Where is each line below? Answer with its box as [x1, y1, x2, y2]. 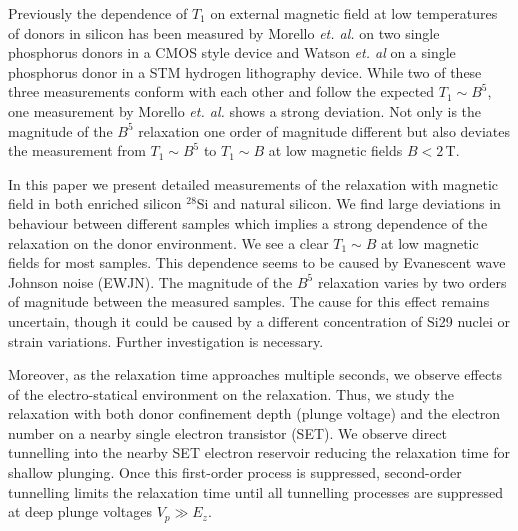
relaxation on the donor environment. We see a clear [8, 232, 329, 253]
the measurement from [8, 140, 146, 161]
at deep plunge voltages [8, 501, 152, 522]
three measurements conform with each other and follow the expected [8, 81, 435, 102]
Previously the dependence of [8, 3, 188, 23]
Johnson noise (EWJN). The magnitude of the [8, 271, 293, 292]
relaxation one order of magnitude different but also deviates [138, 120, 510, 141]
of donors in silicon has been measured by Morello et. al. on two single [8, 22, 440, 43]
